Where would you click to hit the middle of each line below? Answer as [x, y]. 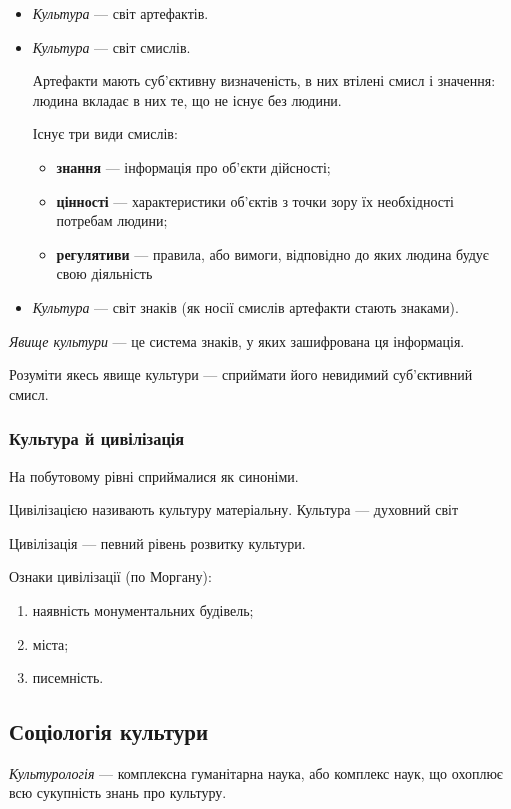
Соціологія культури [109, 731]
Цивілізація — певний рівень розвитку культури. [157, 542]
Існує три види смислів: [105, 133]
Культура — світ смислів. [111, 46]
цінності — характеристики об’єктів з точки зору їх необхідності [255, 200]
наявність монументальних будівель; [143, 609]
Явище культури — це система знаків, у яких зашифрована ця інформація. [237, 340]
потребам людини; [112, 220]
